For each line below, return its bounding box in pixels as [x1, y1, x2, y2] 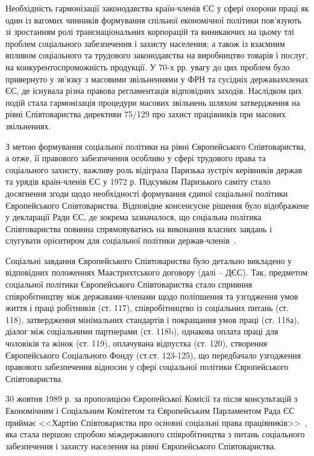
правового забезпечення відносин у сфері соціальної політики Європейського [5, 360, 289, 373]
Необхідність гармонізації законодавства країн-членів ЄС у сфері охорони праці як [5, 2, 309, 14]
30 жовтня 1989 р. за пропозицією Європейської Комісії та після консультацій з [5, 392, 298, 405]
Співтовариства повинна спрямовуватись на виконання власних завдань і [5, 222, 272, 235]
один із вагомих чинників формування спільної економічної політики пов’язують [5, 13, 302, 26]
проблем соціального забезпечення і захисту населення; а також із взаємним [5, 37, 285, 49]
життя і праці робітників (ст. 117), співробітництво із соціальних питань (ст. [5, 301, 289, 314]
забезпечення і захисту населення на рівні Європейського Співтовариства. [5, 439, 277, 452]
